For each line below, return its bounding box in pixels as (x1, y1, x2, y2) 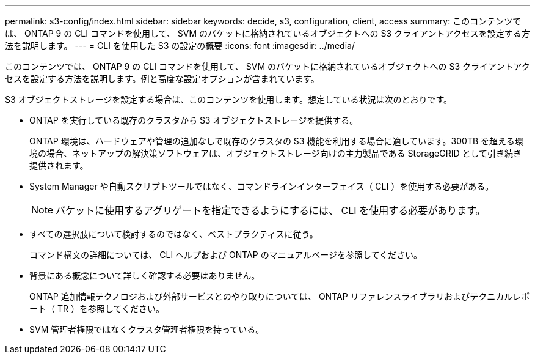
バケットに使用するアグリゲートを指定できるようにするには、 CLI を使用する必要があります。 (56, 204, 486, 217)
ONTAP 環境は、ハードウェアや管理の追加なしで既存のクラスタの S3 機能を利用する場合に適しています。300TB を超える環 (29, 136, 523, 146)
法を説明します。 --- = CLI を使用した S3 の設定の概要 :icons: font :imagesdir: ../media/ (5, 40, 355, 51)
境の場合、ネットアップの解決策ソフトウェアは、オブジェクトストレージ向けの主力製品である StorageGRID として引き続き (29, 148, 522, 158)
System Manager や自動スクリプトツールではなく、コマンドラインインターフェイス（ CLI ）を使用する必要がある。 (29, 181, 494, 191)
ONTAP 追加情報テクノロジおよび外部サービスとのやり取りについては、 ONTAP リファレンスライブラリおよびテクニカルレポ (29, 291, 530, 302)
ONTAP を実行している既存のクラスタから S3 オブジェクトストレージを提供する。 (29, 115, 358, 125)
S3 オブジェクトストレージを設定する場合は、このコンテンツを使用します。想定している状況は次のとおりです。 (5, 94, 453, 105)
